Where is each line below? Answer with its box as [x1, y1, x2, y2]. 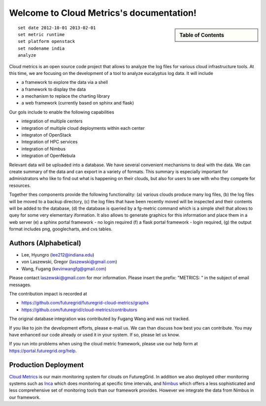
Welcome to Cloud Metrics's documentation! [9, 7, 197, 18]
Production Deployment [9, 361, 84, 369]
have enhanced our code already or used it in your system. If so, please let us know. [9, 332, 180, 337]
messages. [9, 282, 32, 288]
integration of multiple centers [21, 118, 83, 124]
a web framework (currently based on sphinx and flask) [21, 100, 134, 106]
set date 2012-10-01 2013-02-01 [18, 25, 96, 31]
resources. [9, 183, 31, 188]
